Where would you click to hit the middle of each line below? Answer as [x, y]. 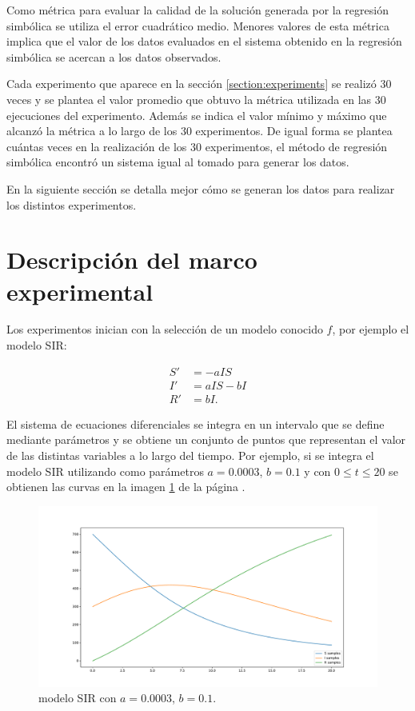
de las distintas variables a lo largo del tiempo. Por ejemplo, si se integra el [190, 455]
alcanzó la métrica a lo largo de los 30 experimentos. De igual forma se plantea [200, 131]
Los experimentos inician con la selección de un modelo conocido [165, 329]
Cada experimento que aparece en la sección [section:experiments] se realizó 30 [199, 84]
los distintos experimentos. [72, 204]
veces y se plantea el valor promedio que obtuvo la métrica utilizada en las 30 [196, 99]
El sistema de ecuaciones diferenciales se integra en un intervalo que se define [196, 423]
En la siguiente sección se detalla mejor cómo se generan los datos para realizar [201, 188]
